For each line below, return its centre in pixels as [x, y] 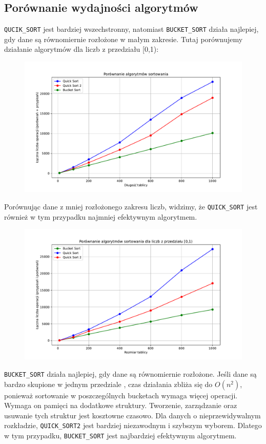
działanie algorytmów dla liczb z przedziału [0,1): [81, 49]
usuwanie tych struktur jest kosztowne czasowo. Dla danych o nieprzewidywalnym [132, 415]
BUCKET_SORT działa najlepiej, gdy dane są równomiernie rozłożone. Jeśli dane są [130, 373]
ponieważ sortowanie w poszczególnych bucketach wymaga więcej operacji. [121, 395]
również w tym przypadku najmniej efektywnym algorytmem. [101, 216]
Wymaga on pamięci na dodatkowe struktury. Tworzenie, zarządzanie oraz [121, 405]
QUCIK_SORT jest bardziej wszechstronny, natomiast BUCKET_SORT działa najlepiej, [131, 29]
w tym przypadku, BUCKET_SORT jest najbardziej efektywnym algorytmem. [120, 436]
